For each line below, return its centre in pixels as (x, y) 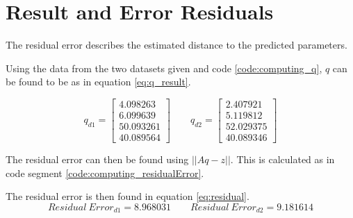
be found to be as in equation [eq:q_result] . (98, 82)
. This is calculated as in (282, 159)
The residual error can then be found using (97, 159)
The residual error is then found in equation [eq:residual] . (128, 196)
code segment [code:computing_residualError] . (105, 173)
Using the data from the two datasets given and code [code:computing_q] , (164, 68)
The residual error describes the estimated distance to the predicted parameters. (176, 45)
